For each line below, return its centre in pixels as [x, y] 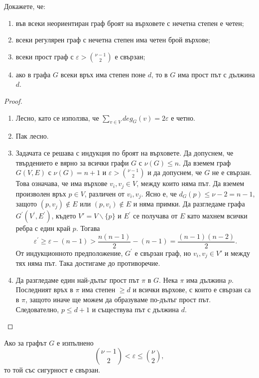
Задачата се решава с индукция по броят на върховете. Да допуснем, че [125, 152]
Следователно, [37, 309]
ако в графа [33, 74]
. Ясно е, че [159, 193]
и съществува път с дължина [135, 309]
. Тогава [88, 228]
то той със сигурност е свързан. [52, 370]
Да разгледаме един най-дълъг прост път [77, 280]
